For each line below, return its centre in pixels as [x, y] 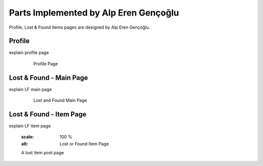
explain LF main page [30, 89]
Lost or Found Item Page [84, 144]
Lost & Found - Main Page [48, 78]
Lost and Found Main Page [60, 100]
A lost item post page [43, 153]
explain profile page [29, 53]
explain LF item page [30, 126]
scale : [28, 137]
